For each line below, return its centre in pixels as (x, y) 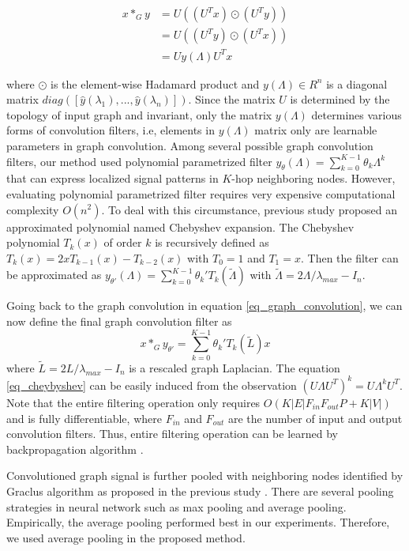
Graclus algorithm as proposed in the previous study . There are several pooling (200, 491)
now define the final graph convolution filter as (119, 321)
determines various (356, 114)
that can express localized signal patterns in (113, 178)
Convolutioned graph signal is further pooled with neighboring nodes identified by (205, 476)
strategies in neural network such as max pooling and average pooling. (176, 506)
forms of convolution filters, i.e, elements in (111, 130)
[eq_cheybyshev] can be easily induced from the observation (152, 385)
